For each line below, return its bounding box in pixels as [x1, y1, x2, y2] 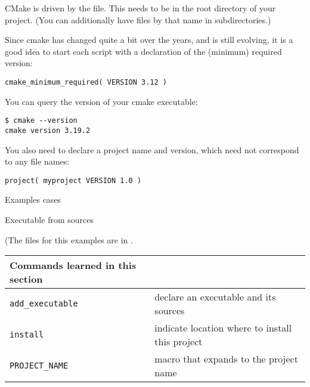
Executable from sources [5, 213, 94, 225]
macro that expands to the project [154, 352, 298, 366]
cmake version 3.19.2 [5, 126, 91, 135]
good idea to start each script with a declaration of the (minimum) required [5, 45, 282, 57]
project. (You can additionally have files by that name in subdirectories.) [5, 13, 271, 26]
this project [154, 335, 203, 349]
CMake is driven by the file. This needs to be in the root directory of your [5, 2, 276, 14]
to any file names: [5, 155, 70, 168]
